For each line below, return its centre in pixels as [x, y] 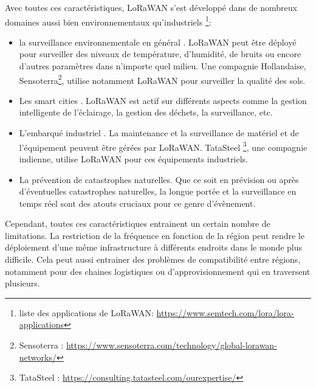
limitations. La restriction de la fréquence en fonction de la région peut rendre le [155, 235]
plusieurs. [22, 283]
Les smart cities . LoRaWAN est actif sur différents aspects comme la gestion [163, 100]
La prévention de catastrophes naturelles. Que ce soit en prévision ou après [159, 179]
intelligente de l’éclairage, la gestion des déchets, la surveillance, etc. [146, 112]
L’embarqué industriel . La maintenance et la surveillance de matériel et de [159, 133]
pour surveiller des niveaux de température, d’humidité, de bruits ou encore [160, 54]
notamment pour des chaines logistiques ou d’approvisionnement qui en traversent [158, 271]
